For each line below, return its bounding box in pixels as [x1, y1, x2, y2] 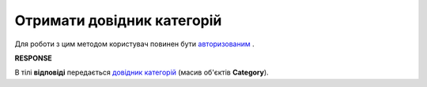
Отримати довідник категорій [14, 12, 222, 29]
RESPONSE [14, 53, 53, 63]
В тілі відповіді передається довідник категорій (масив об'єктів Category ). [14, 67, 269, 78]
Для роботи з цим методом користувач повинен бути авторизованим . [14, 39, 255, 49]
